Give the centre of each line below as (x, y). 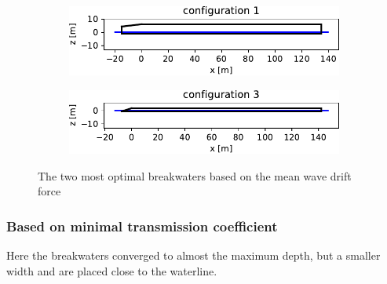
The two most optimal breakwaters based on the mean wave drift (195, 175)
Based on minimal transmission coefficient (142, 226)
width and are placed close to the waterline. (112, 270)
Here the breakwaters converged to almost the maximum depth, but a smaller (193, 255)
